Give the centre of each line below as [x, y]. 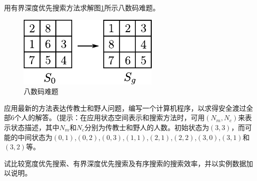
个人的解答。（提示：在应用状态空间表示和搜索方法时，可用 [109, 117]
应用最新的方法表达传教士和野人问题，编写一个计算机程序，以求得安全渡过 [125, 108]
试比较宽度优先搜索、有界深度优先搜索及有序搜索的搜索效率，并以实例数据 [125, 163]
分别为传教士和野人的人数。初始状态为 [147, 127]
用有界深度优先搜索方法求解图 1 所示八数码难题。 [82, 7]
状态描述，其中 [35, 127]
